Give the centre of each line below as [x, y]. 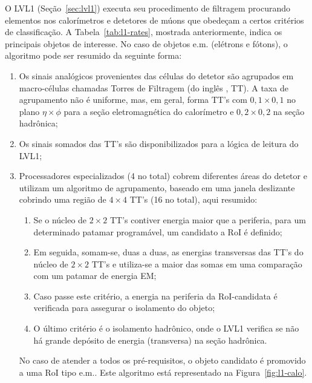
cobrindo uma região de [63, 199]
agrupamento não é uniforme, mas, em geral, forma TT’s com [133, 100]
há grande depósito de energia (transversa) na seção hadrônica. [150, 340]
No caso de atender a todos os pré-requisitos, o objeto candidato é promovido [162, 360]
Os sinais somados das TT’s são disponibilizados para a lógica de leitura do [159, 143]
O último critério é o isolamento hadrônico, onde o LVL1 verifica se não [166, 328]
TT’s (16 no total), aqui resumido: [193, 199]
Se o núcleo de [60, 219]
